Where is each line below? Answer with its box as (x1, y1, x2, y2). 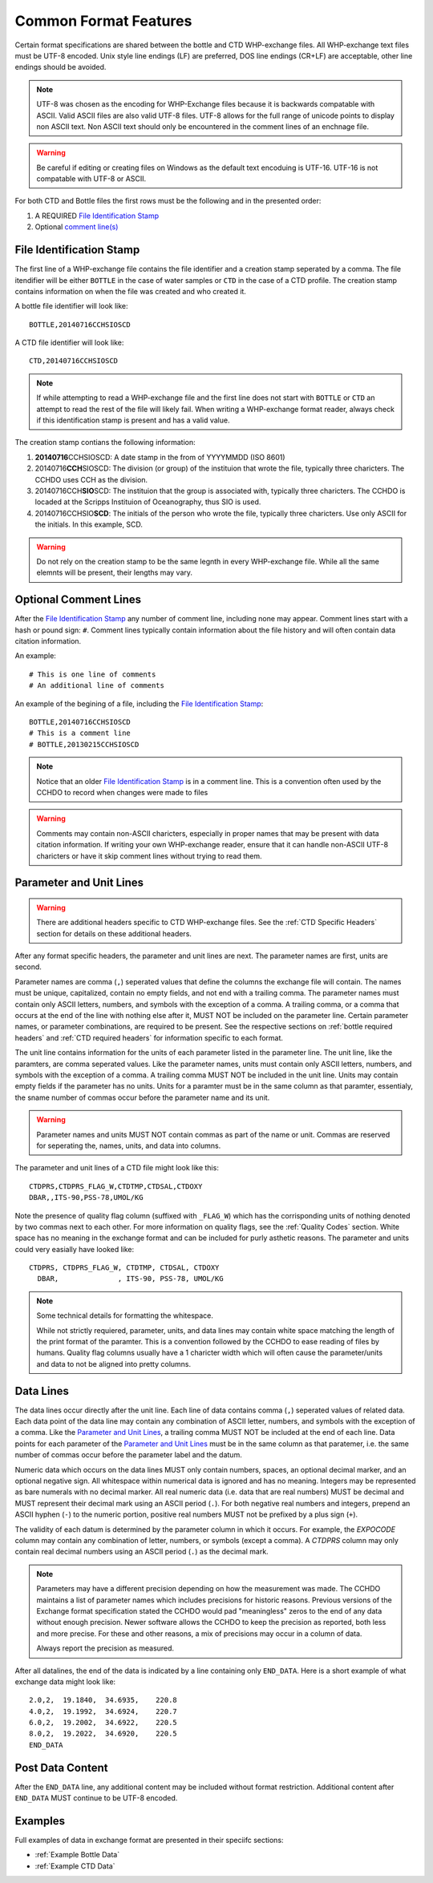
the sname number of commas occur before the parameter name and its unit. (14, 1093, 270, 1102)
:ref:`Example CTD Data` (34, 1861, 115, 1871)
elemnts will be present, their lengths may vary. (36, 568, 192, 577)
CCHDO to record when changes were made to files (36, 787, 208, 797)
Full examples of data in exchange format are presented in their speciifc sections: (14, 1836, 284, 1845)
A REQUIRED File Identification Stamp (34, 211, 160, 220)
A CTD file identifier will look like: (14, 337, 124, 348)
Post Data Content (14, 1760, 108, 1775)
